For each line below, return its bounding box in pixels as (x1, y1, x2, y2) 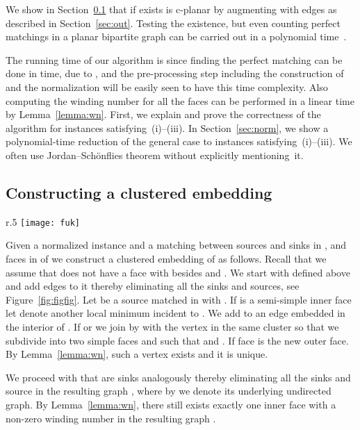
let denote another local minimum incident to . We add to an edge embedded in (6, 306, 345, 320)
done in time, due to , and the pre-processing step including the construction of (6, 66, 344, 81)
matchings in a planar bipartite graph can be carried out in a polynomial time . (6, 29, 347, 44)
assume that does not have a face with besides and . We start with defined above (6, 265, 350, 279)
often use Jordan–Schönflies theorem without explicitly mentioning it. (6, 147, 304, 162)
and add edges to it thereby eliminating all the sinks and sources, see (6, 279, 300, 293)
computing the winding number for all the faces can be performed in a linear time (6, 93, 354, 108)
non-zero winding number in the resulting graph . (6, 411, 216, 425)
